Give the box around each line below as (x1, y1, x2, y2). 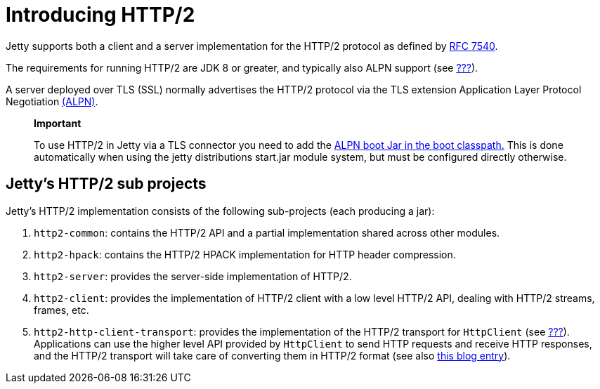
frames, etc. (34, 303, 89, 316)
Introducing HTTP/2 (6, 3, 195, 27)
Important (34, 117, 81, 129)
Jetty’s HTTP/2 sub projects (6, 175, 207, 193)
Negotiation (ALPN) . (6, 95, 98, 107)
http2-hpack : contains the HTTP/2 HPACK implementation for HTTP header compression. (34, 248, 456, 261)
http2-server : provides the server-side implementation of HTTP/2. (34, 270, 352, 282)
